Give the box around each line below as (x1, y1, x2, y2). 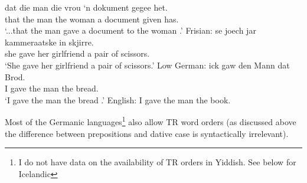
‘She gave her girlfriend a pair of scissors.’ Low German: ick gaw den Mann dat (5, 58, 290, 71)
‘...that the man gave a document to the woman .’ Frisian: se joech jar (5, 24, 256, 37)
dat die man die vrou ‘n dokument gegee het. (5, 1, 168, 13)
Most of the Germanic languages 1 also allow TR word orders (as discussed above (5, 114, 296, 128)
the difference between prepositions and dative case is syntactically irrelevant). (5, 127, 289, 139)
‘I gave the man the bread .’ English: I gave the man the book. (5, 93, 231, 106)
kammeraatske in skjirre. (5, 35, 94, 48)
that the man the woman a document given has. (5, 12, 179, 25)
